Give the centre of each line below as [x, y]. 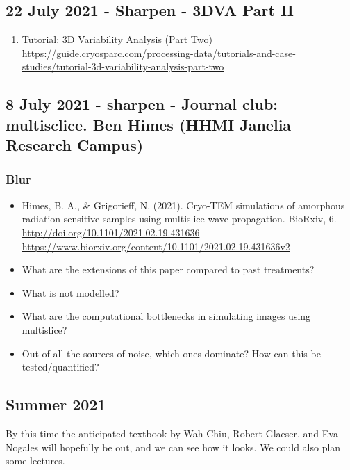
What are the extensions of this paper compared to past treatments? [168, 269]
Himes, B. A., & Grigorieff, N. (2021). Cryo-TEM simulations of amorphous [183, 205]
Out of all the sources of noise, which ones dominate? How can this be [171, 353]
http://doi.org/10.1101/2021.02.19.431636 [111, 232]
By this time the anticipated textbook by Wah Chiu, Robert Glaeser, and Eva [172, 433]
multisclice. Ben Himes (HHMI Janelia [149, 124]
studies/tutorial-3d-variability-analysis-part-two [123, 66]
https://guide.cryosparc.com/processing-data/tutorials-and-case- [159, 52]
